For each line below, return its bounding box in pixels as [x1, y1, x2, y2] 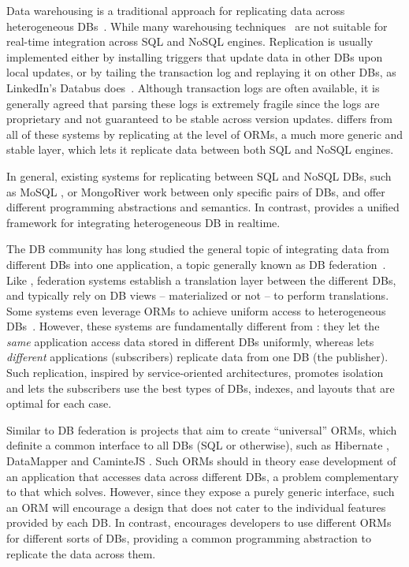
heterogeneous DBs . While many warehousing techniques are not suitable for [6, 17, 388, 34]
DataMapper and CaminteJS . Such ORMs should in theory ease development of [6, 453, 396, 469]
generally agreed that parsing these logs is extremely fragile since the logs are [6, 95, 380, 111]
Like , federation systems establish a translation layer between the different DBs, [6, 271, 396, 288]
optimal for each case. [6, 395, 112, 412]
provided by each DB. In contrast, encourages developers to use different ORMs [6, 514, 392, 531]
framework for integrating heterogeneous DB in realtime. [6, 214, 281, 230]
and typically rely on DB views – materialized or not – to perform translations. [6, 287, 389, 304]
